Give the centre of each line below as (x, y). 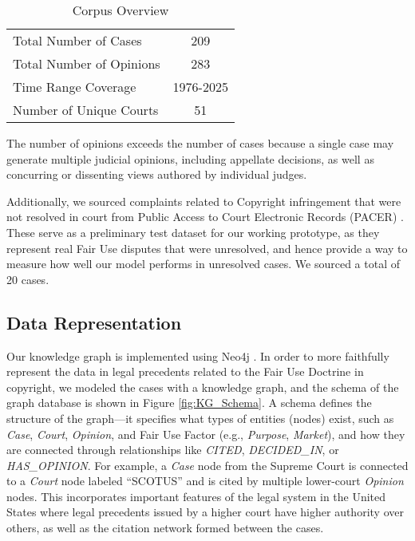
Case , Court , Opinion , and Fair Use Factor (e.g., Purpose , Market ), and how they (206, 434)
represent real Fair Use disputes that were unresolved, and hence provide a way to (207, 248)
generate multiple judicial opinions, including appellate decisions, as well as (190, 158)
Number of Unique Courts (86, 110)
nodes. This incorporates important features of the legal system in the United (196, 496)
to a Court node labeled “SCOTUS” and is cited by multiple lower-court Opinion (205, 481)
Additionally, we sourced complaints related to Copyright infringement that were (204, 201)
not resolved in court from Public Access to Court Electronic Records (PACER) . (205, 217)
